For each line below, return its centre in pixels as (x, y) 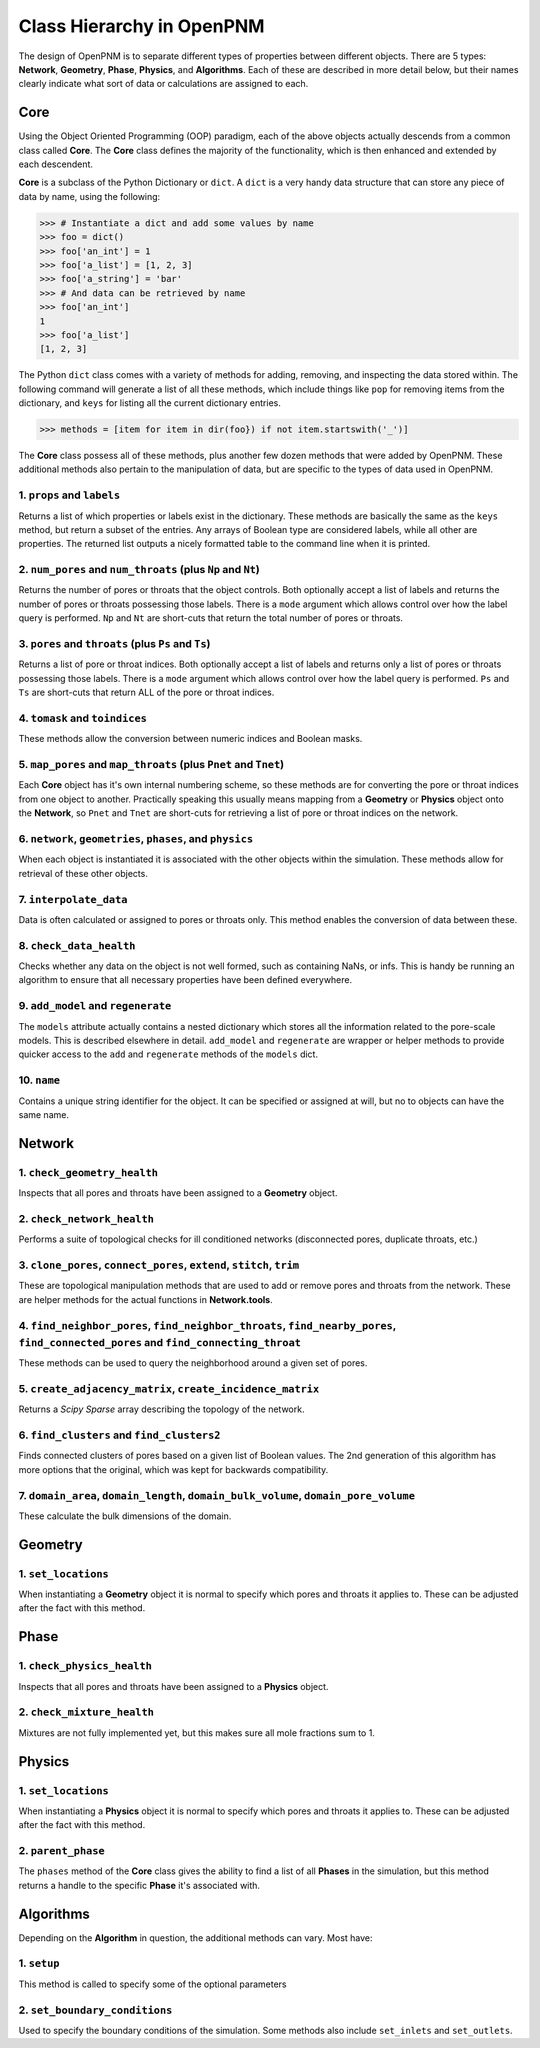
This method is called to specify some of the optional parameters (152, 1984)
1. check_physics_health (85, 1666)
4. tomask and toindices (82, 718)
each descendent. (56, 164)
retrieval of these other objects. (83, 873)
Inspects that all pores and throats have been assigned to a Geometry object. (178, 1193)
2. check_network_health (86, 1218)
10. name (39, 1080)
